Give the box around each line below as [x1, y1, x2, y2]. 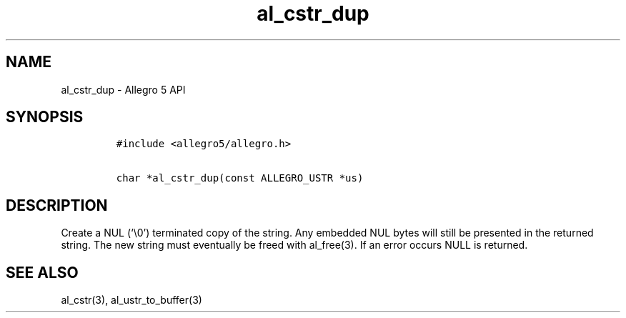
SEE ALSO [6, 263, 79, 282]
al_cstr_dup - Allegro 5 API [61, 83, 186, 96]
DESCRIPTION [6, 196, 108, 214]
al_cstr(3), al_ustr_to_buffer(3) [61, 294, 202, 307]
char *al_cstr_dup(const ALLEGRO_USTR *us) [116, 172, 364, 184]
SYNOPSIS [6, 108, 84, 126]
